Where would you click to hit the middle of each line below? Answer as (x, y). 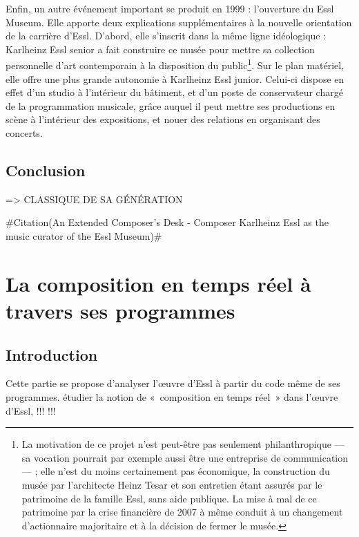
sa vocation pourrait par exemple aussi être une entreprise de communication (185, 457)
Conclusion (46, 170)
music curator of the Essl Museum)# (84, 235)
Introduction (52, 354)
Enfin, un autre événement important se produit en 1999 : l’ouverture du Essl (170, 8)
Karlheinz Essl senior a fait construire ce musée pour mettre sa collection (160, 49)
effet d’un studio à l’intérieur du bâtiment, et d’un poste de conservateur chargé (174, 92)
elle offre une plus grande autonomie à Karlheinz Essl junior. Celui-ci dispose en (175, 78)
